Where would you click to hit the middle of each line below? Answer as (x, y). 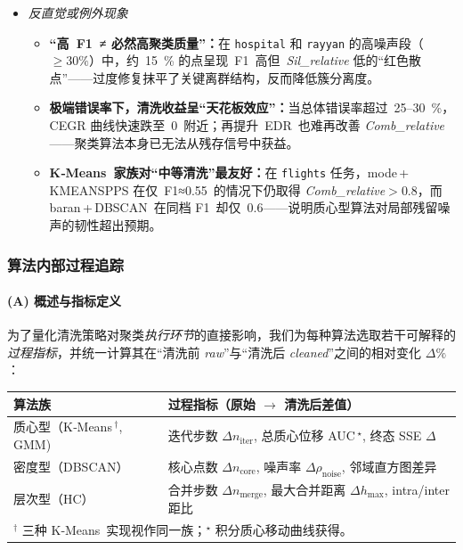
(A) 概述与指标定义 (65, 301)
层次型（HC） (54, 499)
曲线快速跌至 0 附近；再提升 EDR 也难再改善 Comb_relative (268, 125)
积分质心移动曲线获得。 (284, 530)
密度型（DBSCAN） (71, 467)
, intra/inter (417, 489)
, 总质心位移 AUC (304, 435)
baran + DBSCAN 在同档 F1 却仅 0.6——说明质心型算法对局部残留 (244, 207)
